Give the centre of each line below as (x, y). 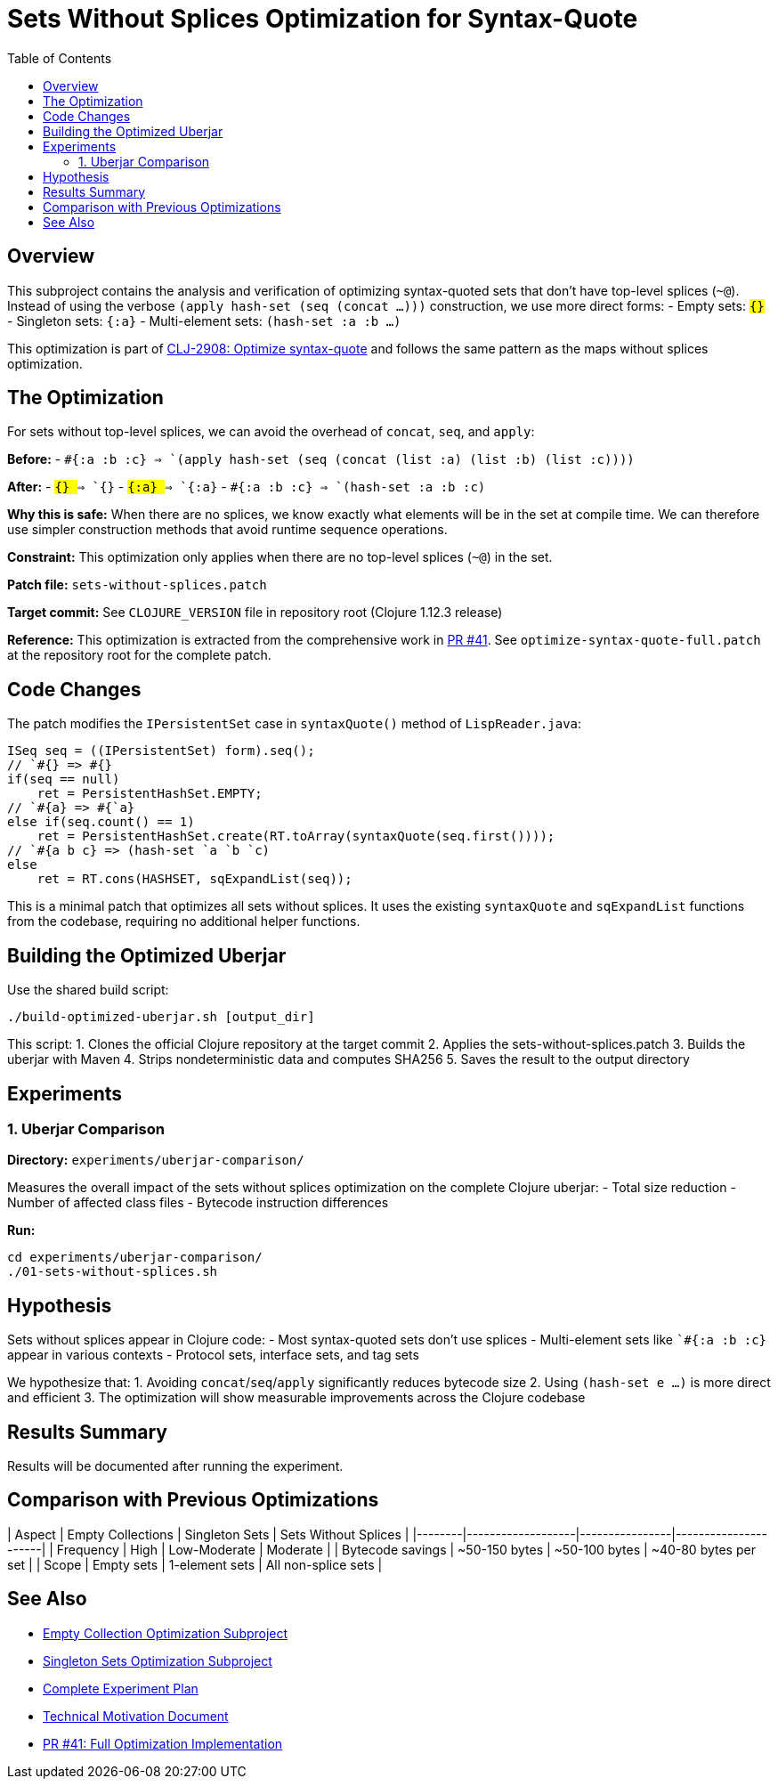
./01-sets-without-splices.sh (113, 1272)
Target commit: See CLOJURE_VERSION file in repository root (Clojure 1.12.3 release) (255, 613)
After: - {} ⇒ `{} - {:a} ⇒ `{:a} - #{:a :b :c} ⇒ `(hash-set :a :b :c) (247, 487)
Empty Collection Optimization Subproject (166, 1633)
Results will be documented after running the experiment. (175, 1466)
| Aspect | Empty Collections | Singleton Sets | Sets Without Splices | (208, 1534)
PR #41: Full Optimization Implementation (163, 1743)
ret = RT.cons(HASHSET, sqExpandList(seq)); (194, 879)
